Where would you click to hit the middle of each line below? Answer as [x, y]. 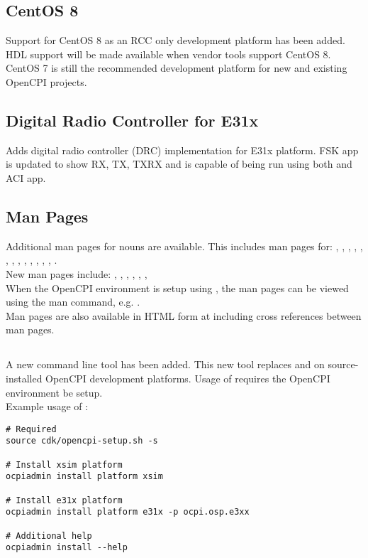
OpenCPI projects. [46, 81]
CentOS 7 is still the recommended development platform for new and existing [177, 68]
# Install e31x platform [64, 500]
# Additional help [49, 536]
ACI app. [26, 177]
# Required [31, 429]
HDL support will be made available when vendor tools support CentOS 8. [168, 54]
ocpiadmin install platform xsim [84, 477]
